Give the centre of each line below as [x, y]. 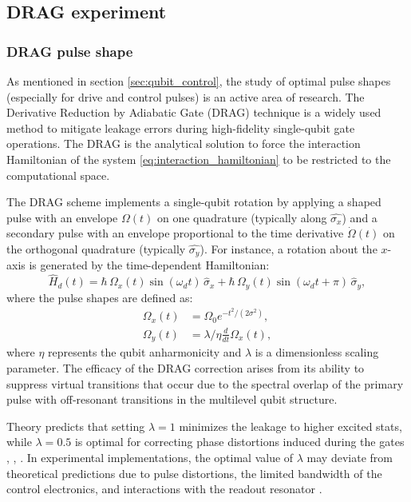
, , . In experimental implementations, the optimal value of [150, 457]
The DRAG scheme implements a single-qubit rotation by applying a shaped [194, 202]
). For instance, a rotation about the [288, 248]
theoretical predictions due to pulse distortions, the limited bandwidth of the [194, 473]
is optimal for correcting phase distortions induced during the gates [239, 442]
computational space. [58, 175]
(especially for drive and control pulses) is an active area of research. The [186, 96]
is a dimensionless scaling [317, 352]
